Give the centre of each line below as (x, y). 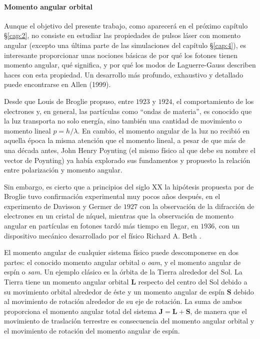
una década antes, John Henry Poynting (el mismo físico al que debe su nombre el (130, 150)
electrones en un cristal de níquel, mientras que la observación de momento (119, 216)
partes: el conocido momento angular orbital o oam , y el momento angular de (122, 262)
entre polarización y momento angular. (63, 170)
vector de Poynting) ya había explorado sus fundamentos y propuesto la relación (127, 160)
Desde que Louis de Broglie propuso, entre (69, 101)
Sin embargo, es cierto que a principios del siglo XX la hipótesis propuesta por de (129, 186)
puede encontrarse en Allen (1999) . (57, 84)
